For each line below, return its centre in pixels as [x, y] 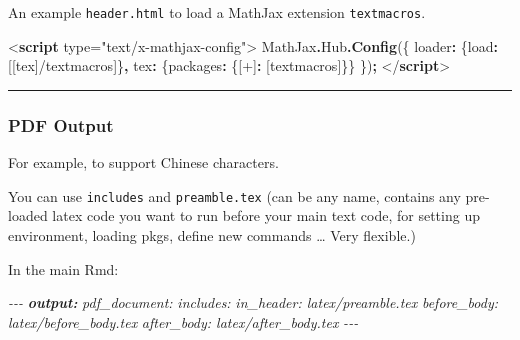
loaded [28, 215]
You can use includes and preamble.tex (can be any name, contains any [234, 195]
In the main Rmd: [63, 268]
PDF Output [61, 124]
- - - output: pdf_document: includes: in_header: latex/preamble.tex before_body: [253, 302]
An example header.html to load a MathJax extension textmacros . [217, 12]
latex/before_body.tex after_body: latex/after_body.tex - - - [183, 321]
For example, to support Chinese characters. [143, 162]
